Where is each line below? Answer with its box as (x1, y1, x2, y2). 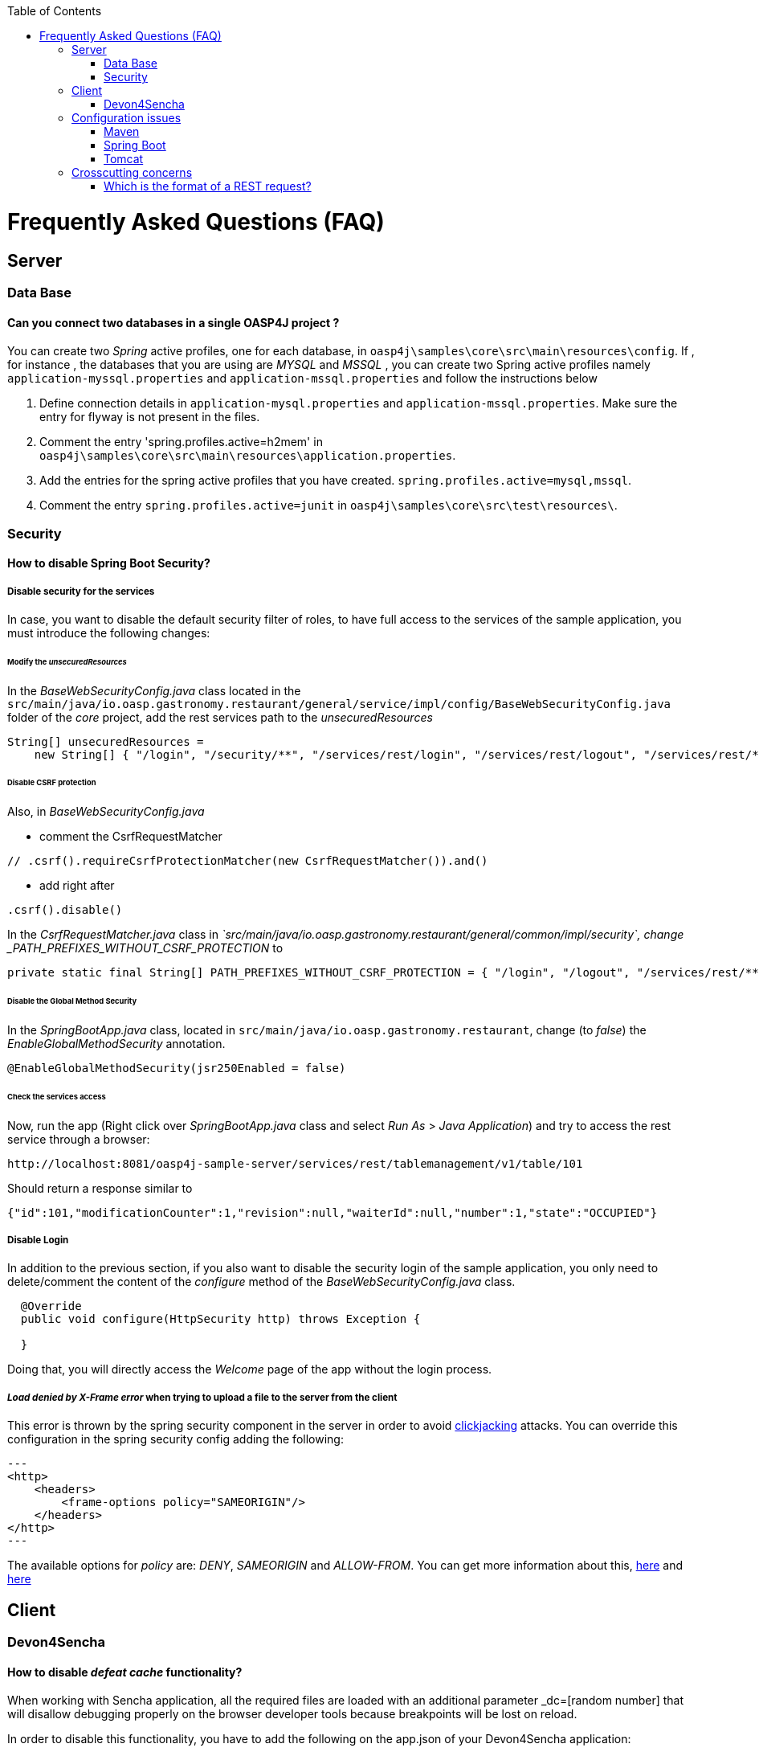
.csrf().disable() (7, 903, 123, 917)
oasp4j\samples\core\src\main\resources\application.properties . (39, 448, 456, 463)
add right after (39, 878, 115, 893)
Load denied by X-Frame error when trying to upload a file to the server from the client (7, 1391, 398, 1403)
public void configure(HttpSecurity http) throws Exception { (20, 1312, 421, 1326)
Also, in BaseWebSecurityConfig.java (7, 804, 205, 819)
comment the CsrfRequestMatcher (39, 829, 222, 844)
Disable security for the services (7, 585, 155, 597)
